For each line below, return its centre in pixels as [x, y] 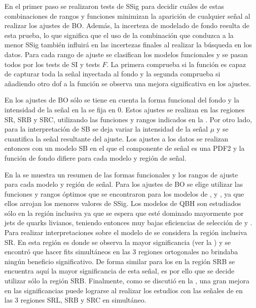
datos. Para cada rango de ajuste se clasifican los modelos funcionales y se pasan [126, 54]
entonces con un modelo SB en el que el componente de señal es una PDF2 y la [125, 148]
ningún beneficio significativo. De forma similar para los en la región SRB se [120, 261]
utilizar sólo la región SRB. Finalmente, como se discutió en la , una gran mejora [127, 281]
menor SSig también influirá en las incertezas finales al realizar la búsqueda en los [128, 45]
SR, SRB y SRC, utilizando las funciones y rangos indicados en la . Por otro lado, [128, 119]
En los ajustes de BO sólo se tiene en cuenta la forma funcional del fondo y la [122, 100]
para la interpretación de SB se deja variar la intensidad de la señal [106, 129]
